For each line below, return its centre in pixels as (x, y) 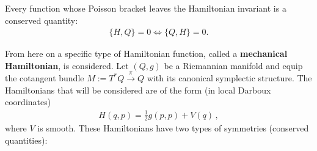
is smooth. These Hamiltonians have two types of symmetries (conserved (173, 128)
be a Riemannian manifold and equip (233, 65)
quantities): (26, 140)
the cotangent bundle (45, 78)
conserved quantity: (42, 20)
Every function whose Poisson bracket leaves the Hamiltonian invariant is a (146, 8)
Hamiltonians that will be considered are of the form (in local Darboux (138, 90)
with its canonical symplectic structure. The (229, 78)
